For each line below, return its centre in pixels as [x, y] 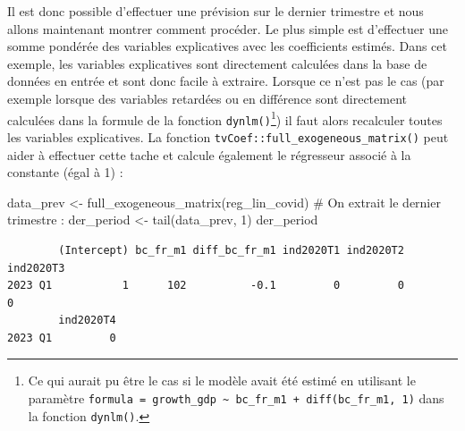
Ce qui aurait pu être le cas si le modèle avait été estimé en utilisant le [222, 380]
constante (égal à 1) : [65, 172]
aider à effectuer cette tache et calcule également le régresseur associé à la [209, 154]
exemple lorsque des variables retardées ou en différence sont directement [207, 98]
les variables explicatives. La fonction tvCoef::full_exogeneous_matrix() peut [228, 136]
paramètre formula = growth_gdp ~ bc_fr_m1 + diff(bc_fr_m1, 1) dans [236, 398]
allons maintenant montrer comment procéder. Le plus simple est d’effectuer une [228, 28]
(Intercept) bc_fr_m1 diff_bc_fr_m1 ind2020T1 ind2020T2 [231, 250]
